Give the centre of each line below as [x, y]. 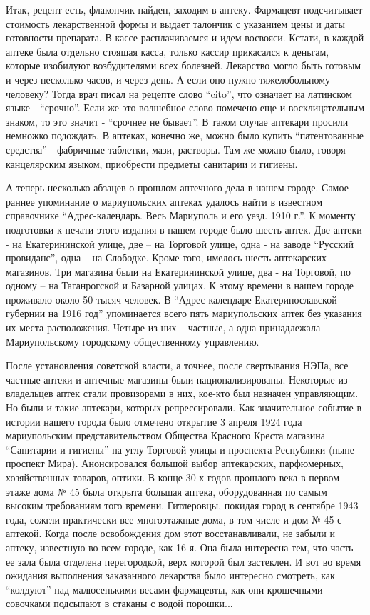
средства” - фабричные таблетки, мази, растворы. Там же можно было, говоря [176, 149]
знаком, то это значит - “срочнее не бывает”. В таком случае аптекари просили [177, 121]
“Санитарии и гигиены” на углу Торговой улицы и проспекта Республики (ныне [180, 449]
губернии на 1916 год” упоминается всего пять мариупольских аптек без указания [184, 313]
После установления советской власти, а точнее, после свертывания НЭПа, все [177, 365]
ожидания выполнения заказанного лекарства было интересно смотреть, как [170, 575]
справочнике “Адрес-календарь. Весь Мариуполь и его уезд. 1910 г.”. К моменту [181, 215]
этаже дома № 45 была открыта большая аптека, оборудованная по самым [166, 491]
